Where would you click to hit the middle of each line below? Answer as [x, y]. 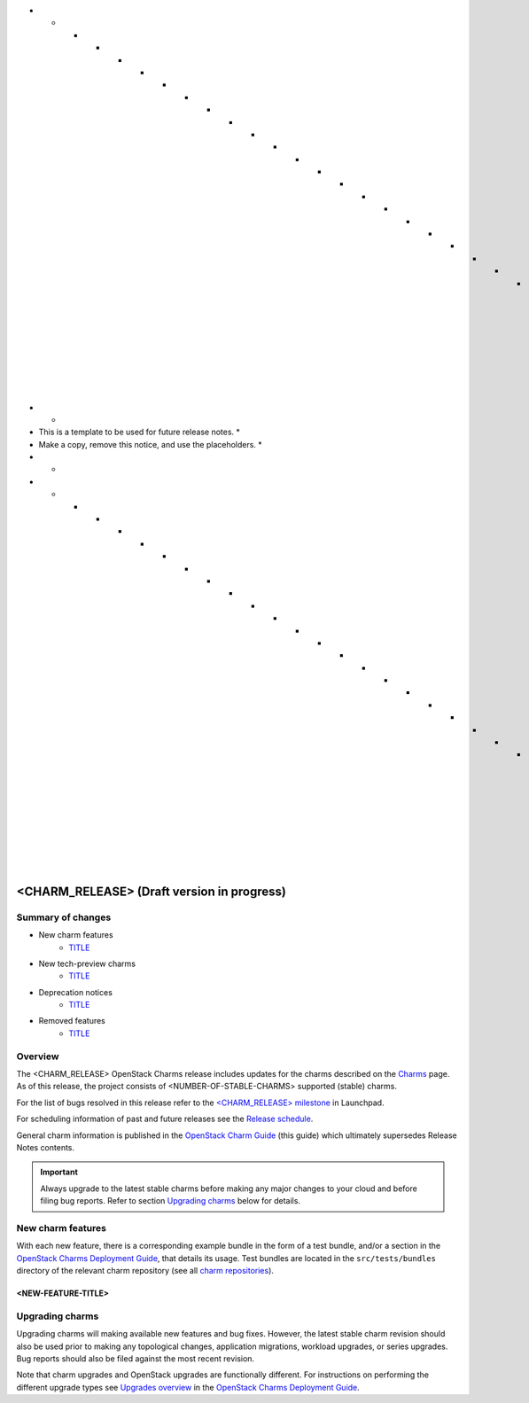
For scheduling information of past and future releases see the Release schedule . [165, 1119]
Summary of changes [64, 917]
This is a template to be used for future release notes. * [140, 432]
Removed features [72, 1021]
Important [59, 1172]
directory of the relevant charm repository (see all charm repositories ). [145, 1271]
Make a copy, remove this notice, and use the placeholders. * [151, 444]
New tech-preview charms [87, 963]
